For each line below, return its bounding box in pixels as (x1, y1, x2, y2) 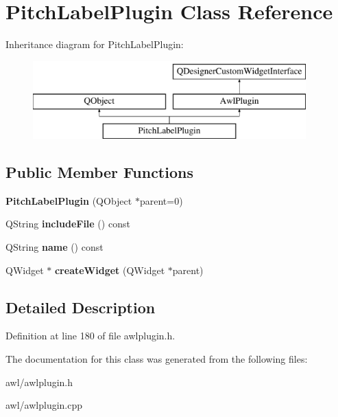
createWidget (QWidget (54, 262, 165, 277)
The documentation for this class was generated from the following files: (5, 352, 308, 366)
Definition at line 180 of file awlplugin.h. (5, 328, 176, 343)
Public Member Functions (5, 161, 193, 183)
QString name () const (5, 240, 104, 254)
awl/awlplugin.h (5, 374, 73, 389)
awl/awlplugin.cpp (5, 398, 83, 412)
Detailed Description (5, 296, 156, 317)
